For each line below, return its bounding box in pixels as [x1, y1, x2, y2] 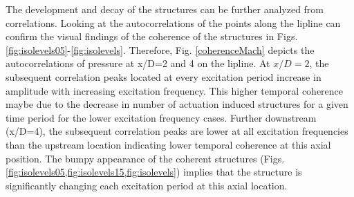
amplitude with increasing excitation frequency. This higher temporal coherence [6, 83, 344, 97]
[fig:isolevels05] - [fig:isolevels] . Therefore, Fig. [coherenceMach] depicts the [6, 42, 315, 57]
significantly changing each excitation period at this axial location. [6, 178, 288, 192]
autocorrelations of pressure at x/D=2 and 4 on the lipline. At [6, 56, 270, 71]
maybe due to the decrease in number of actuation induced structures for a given [6, 97, 348, 111]
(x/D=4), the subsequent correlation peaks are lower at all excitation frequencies [6, 124, 348, 138]
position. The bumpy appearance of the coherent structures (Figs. [6, 151, 285, 165]
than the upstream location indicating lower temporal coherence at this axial [6, 137, 331, 151]
